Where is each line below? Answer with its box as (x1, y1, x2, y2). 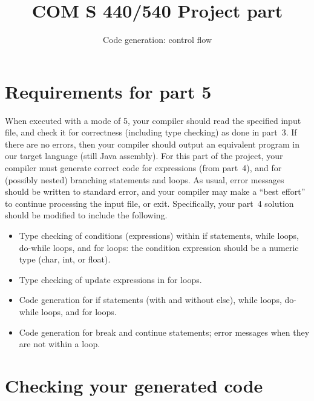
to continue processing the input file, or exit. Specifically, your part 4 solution (5, 197, 294, 209)
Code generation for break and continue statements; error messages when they (19, 325, 310, 338)
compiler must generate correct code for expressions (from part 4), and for (5, 161, 282, 174)
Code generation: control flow (102, 33, 212, 46)
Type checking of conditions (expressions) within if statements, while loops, (19, 229, 299, 241)
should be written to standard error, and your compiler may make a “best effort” (5, 185, 306, 198)
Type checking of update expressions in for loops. (19, 273, 202, 285)
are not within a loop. (19, 337, 100, 350)
